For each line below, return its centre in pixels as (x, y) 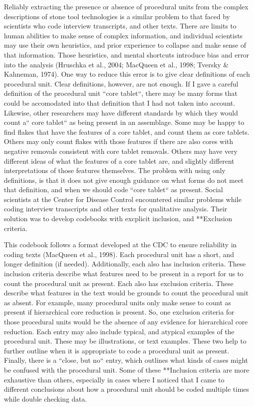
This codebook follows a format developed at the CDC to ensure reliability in (120, 245)
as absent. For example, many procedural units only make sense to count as (118, 302)
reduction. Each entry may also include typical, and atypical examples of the (119, 331)
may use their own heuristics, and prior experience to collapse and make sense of (125, 45)
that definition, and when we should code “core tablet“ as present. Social (114, 189)
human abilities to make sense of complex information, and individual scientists (123, 35)
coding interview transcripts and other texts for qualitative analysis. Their (116, 209)
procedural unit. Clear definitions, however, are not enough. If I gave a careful (121, 83)
